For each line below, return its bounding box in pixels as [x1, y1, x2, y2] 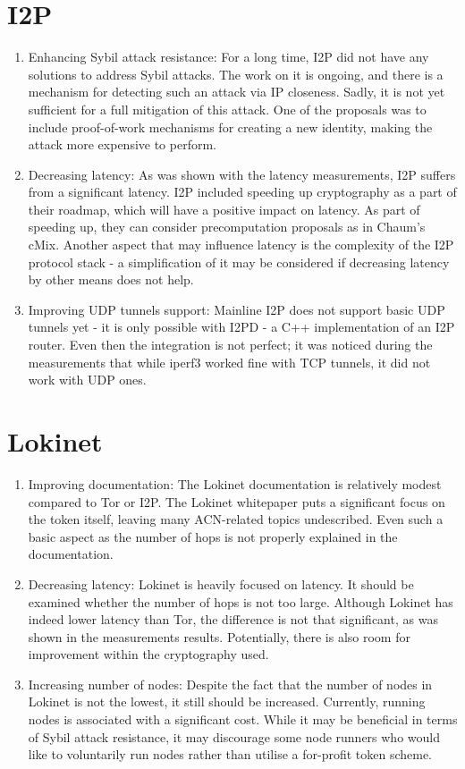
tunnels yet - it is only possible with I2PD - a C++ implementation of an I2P [28, 317, 455, 336]
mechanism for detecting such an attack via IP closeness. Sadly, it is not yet [28, 82, 445, 101]
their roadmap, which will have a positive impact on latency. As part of [28, 199, 420, 218]
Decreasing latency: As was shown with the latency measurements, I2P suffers [28, 165, 456, 183]
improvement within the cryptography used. [28, 645, 269, 663]
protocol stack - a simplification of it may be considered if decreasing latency [28, 252, 450, 271]
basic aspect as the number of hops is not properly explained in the [28, 527, 398, 545]
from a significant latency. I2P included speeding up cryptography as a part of [28, 182, 457, 201]
